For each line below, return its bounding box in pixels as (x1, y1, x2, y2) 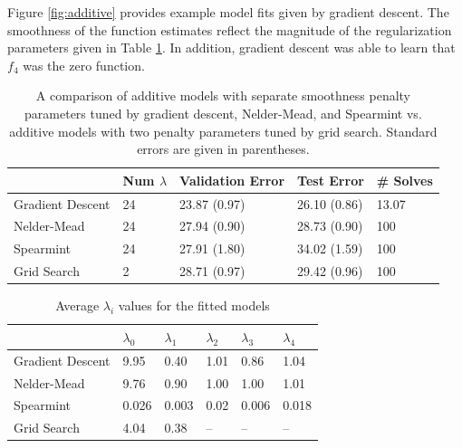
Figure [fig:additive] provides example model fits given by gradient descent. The (7, 3, 449, 21)
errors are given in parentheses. (137, 139, 310, 158)
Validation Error (179, 170, 285, 189)
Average (55, 296, 100, 315)
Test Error (297, 170, 364, 189)
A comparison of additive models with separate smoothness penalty (35, 86, 410, 105)
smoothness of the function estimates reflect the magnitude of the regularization (7, 20, 452, 39)
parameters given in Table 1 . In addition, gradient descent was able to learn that (7, 38, 456, 57)
